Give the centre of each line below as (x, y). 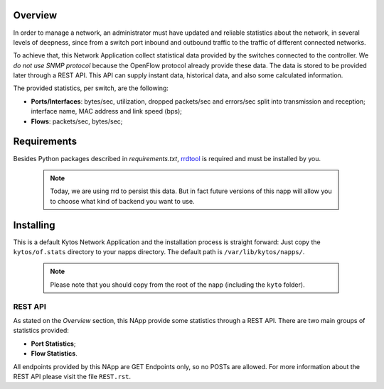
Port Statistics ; (53, 344)
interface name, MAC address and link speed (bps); (107, 111)
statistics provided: (41, 331)
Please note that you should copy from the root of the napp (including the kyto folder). (177, 285)
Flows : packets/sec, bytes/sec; (77, 121)
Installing (34, 225)
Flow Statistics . (54, 354)
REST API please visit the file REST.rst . (72, 376)
